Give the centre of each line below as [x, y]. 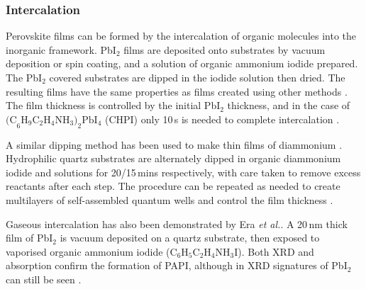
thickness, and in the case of [289, 105]
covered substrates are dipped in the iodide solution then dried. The [197, 77]
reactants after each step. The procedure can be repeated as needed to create [173, 186]
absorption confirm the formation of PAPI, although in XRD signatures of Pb [175, 265]
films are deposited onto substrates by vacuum [224, 49]
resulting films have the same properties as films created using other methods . [177, 91]
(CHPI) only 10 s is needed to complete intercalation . [222, 119]
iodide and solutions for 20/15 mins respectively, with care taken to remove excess [183, 172]
